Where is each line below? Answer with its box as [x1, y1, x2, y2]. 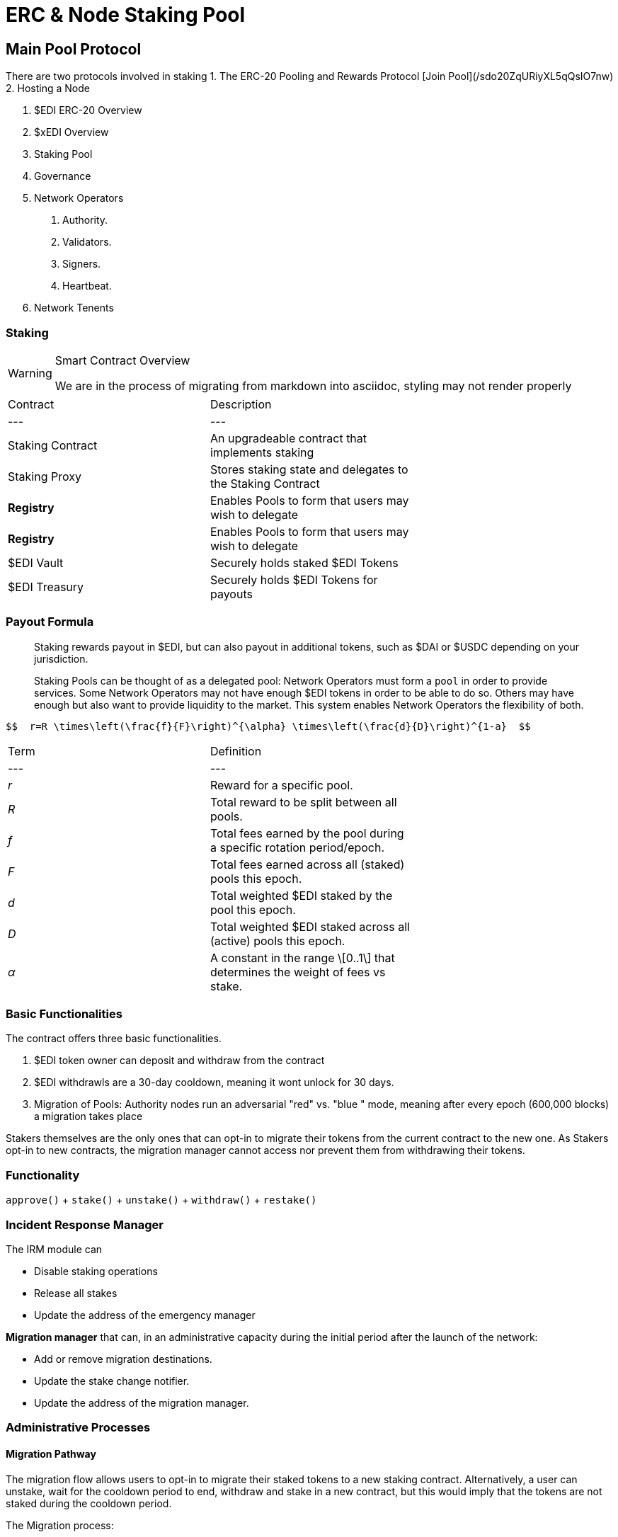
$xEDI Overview [34, 126, 109, 139]
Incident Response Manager [6, 1217, 164, 1232]
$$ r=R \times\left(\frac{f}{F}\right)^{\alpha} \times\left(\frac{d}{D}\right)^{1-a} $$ [6, 720, 531, 732]
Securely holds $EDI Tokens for [210, 572, 378, 587]
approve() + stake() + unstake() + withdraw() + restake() [6, 1194, 317, 1206]
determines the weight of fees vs [210, 964, 386, 979]
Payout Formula [6, 615, 94, 629]
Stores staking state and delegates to [210, 462, 408, 476]
